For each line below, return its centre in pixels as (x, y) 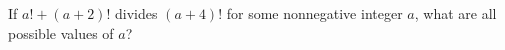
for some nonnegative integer (314, 13)
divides (136, 13)
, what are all (455, 13)
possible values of (61, 32)
